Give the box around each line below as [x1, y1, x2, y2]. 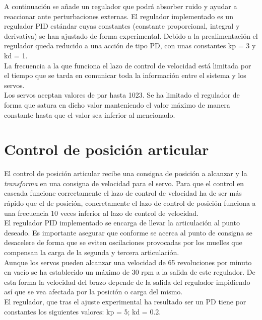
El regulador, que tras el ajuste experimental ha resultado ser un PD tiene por [4, 296, 246, 306]
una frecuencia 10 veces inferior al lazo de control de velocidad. [4, 207, 199, 218]
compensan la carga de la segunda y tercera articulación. [4, 247, 179, 257]
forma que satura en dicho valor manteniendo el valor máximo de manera [4, 99, 230, 110]
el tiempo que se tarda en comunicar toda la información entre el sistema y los [4, 70, 246, 81]
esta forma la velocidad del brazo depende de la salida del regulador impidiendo [4, 276, 250, 287]
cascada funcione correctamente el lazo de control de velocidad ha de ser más [4, 188, 242, 198]
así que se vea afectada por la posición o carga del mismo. [4, 286, 183, 297]
